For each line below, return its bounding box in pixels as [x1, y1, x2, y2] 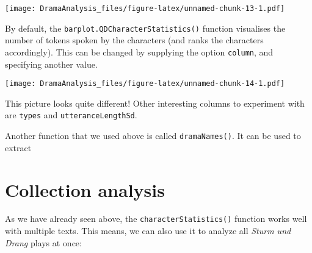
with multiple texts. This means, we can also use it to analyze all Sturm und [5, 224, 291, 237]
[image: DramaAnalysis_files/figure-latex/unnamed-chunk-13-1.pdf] [5, 4, 285, 13]
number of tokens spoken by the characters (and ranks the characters [5, 34, 264, 46]
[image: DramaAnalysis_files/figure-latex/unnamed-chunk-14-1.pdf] [5, 79, 285, 88]
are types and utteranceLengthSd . [5, 109, 137, 121]
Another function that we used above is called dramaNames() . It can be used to [5, 129, 301, 142]
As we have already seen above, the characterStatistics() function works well [5, 212, 307, 225]
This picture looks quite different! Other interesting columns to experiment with [5, 96, 305, 109]
